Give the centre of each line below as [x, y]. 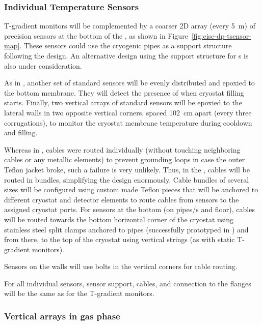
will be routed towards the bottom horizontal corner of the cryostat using [119, 219]
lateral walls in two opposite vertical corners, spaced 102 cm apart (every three [128, 112]
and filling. [21, 132]
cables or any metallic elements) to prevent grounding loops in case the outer [125, 159]
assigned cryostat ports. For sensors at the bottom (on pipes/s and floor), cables [129, 209]
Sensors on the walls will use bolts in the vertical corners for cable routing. [121, 266]
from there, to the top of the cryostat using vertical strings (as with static [120, 239]
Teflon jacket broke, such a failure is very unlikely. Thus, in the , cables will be [127, 169]
